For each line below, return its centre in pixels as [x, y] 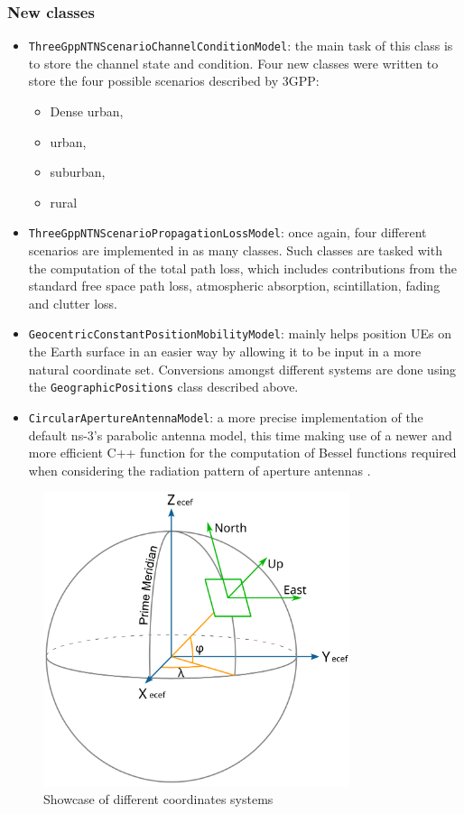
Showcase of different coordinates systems [158, 799]
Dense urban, [87, 111]
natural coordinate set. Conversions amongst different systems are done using [242, 369]
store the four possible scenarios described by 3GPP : [174, 81]
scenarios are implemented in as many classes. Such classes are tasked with [235, 250]
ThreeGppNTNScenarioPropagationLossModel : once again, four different [227, 232]
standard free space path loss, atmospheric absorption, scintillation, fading [234, 286]
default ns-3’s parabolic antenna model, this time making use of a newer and [240, 435]
